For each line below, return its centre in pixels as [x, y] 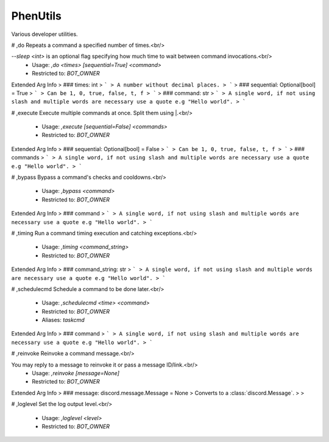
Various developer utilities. [45, 34]
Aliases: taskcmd [63, 320]
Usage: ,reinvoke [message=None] [76, 373]
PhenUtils [37, 16]
